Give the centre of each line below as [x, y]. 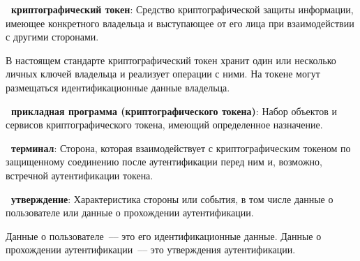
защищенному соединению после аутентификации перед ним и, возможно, [164, 162]
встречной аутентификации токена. [80, 175]
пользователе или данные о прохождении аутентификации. [130, 212]
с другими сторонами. [52, 37]
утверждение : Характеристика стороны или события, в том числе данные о [172, 199]
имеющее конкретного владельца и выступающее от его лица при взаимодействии [180, 23]
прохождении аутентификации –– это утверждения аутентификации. [151, 249]
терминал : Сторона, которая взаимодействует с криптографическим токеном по [181, 148]
